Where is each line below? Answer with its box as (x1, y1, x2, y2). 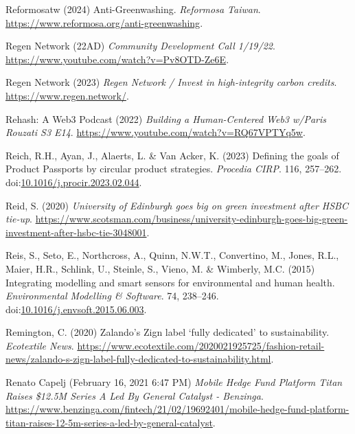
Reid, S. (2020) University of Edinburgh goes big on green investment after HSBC (5, 198, 348, 212)
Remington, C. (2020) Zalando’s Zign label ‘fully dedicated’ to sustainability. (5, 325, 330, 339)
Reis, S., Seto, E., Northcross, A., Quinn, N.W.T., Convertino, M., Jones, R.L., (5, 248, 339, 262)
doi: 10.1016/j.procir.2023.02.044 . (5, 174, 142, 189)
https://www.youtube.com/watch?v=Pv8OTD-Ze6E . (5, 52, 229, 66)
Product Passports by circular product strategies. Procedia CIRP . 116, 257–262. (5, 161, 342, 176)
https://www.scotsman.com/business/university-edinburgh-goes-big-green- (35, 212, 348, 226)
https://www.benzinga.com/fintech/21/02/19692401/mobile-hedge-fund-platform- (5, 402, 350, 416)
